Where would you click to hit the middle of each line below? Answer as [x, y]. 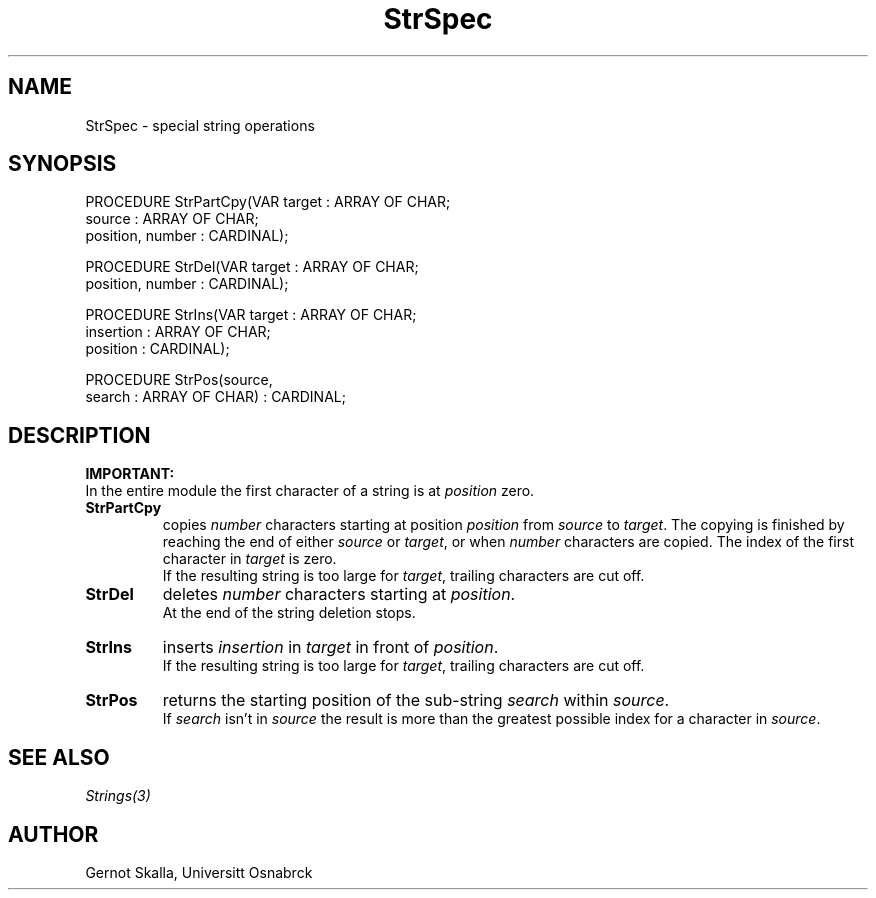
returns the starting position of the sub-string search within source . [416, 700]
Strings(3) [118, 796]
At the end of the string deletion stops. [289, 613]
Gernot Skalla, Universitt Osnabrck [199, 872]
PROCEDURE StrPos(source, [179, 380]
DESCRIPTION [79, 435]
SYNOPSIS [62, 164]
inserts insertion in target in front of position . [330, 647]
